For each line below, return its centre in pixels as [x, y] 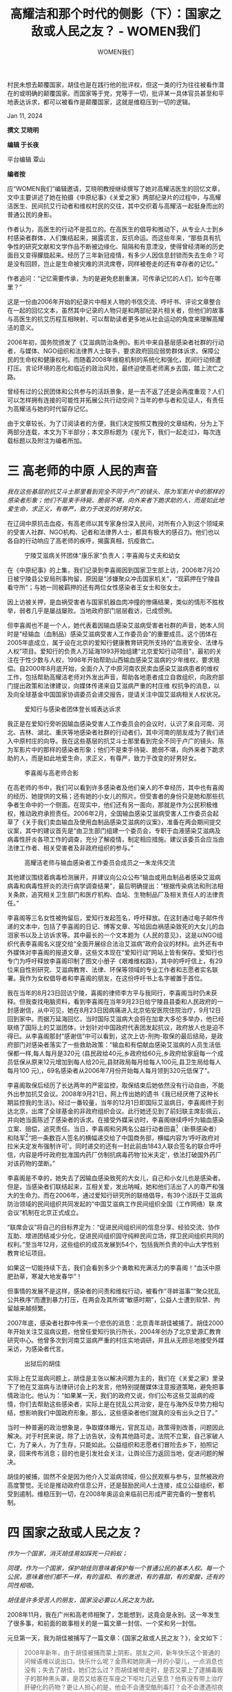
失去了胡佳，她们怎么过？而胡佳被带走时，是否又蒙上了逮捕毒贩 [133, 1670]
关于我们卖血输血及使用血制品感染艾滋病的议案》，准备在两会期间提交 [123, 821]
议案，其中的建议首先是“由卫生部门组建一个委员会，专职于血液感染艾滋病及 [114, 830]
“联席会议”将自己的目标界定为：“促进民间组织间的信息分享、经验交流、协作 [114, 1227]
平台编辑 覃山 [26, 159]
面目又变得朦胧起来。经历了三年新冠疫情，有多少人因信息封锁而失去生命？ [113, 255]
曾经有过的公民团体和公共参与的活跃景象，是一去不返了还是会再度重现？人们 [116, 391]
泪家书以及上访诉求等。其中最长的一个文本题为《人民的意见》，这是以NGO [112, 935]
